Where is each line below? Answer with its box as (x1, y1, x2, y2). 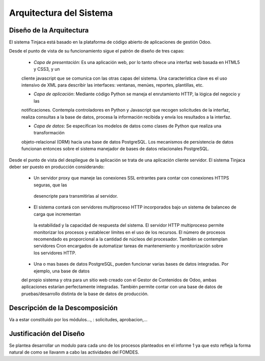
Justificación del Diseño (9, 330, 85, 338)
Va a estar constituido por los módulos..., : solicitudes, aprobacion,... (9, 316, 148, 322)
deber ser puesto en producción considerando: (9, 164, 105, 170)
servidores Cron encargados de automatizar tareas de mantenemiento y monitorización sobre (33, 243, 223, 249)
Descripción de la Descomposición (9, 303, 118, 312)
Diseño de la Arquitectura (9, 26, 89, 34)
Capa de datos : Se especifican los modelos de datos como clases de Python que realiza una (33, 123, 222, 129)
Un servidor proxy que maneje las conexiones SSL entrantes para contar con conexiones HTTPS (33, 175, 229, 181)
